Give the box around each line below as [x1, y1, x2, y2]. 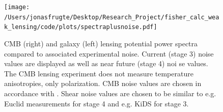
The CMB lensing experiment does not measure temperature [4, 68, 193, 78]
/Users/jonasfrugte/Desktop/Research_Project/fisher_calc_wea [4, 13, 219, 21]
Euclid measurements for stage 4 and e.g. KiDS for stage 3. [4, 98, 189, 108]
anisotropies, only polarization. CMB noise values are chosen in [4, 78, 202, 89]
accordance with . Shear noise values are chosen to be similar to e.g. [4, 88, 216, 98]
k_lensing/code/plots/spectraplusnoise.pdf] [4, 23, 157, 31]
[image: [4, 4, 30, 11]
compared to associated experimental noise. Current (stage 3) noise [4, 48, 214, 59]
